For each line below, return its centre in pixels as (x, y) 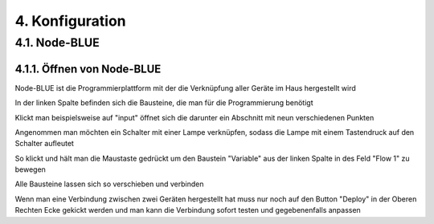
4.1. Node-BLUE (57, 43)
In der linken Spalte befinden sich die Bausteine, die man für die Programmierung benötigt (164, 103)
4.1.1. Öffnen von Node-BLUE (88, 69)
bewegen (30, 169)
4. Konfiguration (70, 21)
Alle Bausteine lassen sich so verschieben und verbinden (109, 184)
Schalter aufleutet (44, 144)
